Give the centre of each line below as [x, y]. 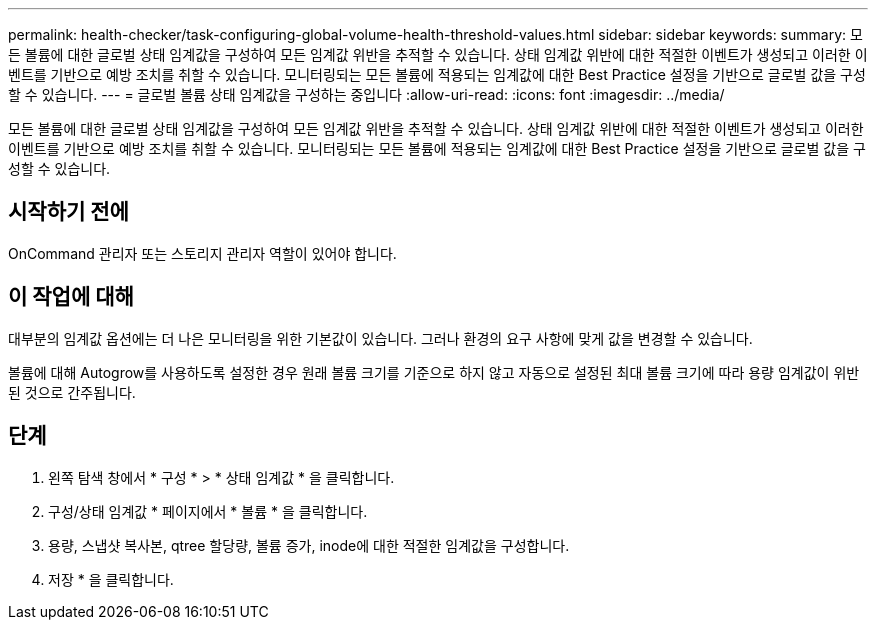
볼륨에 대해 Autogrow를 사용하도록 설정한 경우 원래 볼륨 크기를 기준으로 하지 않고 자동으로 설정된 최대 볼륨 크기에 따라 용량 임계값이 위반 [434, 372]
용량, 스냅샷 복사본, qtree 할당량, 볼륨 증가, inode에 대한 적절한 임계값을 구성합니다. [309, 545]
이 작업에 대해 [71, 297]
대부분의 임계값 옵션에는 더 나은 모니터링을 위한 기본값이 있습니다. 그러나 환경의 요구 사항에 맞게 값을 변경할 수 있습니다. [380, 338]
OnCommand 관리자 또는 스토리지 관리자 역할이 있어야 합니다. [202, 253]
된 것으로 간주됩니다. [72, 392]
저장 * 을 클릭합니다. [111, 579]
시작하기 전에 [68, 212]
